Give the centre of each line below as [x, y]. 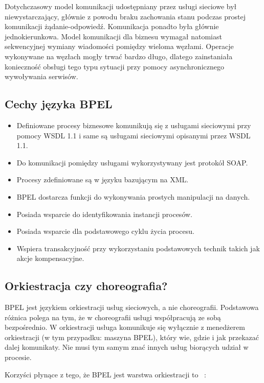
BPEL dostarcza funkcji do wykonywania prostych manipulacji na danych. [133, 196]
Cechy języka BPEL [59, 104]
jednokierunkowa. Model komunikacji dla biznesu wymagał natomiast [113, 36]
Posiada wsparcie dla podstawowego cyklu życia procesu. [105, 231]
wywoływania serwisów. [41, 76]
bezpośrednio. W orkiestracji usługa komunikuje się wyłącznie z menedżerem [125, 327]
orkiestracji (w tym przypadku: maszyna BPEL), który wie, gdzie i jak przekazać [132, 337]
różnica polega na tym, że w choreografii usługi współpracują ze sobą [113, 317]
